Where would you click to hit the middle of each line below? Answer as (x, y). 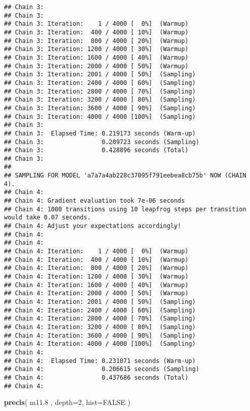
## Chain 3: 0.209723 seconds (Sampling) (102, 142)
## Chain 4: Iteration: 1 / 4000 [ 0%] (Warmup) (96, 252)
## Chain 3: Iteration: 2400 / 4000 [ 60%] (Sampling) (100, 83)
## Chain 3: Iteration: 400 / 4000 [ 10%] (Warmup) (96, 32)
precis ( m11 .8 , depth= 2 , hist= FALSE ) (67, 402)
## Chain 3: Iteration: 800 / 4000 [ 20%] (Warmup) (96, 41)
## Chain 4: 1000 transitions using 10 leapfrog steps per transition (125, 209)
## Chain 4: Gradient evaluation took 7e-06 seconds (94, 201)
